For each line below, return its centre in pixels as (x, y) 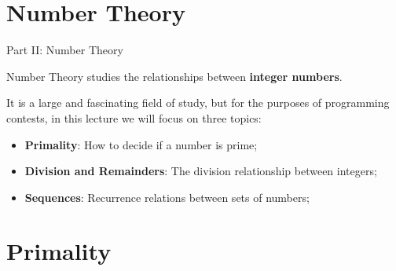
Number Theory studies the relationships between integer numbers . (174, 76)
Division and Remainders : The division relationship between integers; (201, 171)
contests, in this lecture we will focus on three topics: (134, 117)
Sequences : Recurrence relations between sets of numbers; (167, 197)
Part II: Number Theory (65, 50)
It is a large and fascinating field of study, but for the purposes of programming (198, 103)
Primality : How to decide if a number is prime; (141, 144)
